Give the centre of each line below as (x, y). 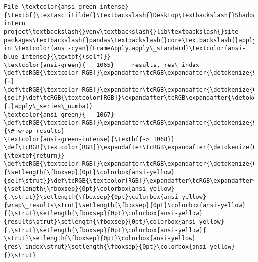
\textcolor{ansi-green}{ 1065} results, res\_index (102, 65)
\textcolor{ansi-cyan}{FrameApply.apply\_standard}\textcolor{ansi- (130, 48)
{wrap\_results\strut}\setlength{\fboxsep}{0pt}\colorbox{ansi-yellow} (125, 205)
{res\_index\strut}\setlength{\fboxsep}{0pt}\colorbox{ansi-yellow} (120, 247)
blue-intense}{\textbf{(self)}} (57, 56)
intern (15, 24)
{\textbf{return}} (34, 156)
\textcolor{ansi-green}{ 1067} (59, 114)
